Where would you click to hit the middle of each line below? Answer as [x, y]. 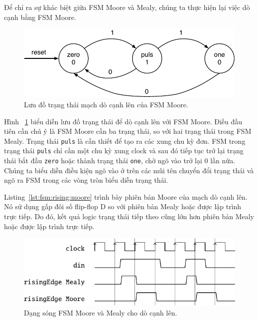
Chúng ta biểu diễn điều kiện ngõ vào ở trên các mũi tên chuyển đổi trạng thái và [129, 170]
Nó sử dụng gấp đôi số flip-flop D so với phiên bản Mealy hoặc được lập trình [123, 206]
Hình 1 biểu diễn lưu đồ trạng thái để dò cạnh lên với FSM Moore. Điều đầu [123, 121]
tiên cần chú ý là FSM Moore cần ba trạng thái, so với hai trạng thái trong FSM [128, 131]
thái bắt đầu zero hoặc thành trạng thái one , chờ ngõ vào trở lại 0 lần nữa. [120, 160]
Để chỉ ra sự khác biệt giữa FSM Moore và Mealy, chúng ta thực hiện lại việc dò [127, 7]
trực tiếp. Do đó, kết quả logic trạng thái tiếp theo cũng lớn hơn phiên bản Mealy [129, 216]
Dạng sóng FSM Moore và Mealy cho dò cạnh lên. [101, 313]
